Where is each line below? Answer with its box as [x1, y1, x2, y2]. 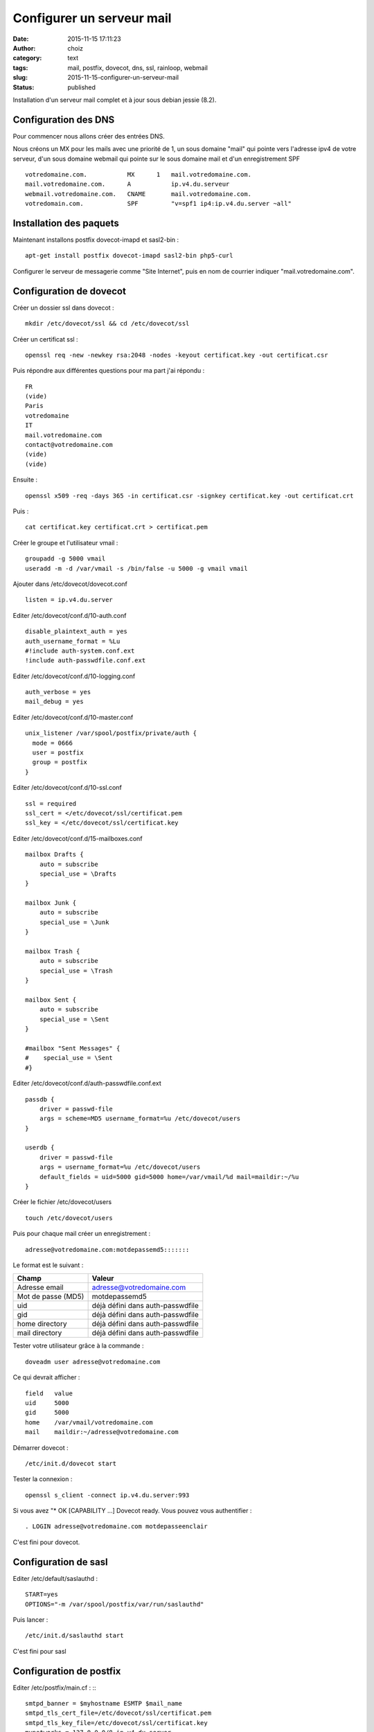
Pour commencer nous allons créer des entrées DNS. [12, 132, 166, 140]
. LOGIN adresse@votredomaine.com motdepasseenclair [25, 1523, 208, 1530]
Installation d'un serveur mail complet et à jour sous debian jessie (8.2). [12, 96, 217, 104]
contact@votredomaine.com [25, 441, 114, 449]
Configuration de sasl [12, 1556, 108, 1568]
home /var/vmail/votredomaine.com [25, 1418, 154, 1426]
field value [25, 1389, 73, 1397]
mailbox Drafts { [25, 851, 84, 858]
